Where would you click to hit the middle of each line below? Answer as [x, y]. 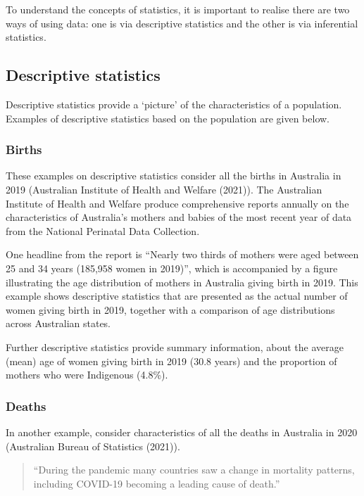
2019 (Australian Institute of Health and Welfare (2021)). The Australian [164, 189]
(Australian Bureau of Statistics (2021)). [93, 446]
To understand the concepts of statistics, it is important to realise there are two [178, 9]
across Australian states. [58, 323]
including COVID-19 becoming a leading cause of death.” [157, 483]
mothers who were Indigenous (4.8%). [87, 375]
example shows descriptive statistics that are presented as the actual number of [177, 296]
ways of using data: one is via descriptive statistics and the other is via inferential [182, 23]
